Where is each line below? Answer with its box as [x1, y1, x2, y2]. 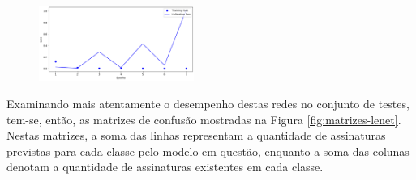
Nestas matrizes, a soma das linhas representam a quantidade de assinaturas [6, 127, 386, 144]
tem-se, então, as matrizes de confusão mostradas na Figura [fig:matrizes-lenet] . [6, 111, 401, 128]
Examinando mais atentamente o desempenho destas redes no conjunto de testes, [6, 95, 410, 112]
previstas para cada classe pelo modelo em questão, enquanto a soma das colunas [6, 142, 410, 159]
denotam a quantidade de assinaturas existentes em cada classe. [6, 158, 324, 175]
